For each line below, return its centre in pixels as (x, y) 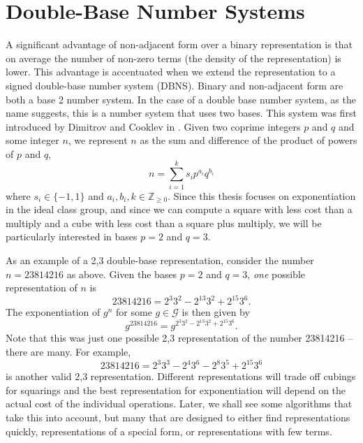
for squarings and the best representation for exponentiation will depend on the (176, 390)
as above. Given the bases (122, 274)
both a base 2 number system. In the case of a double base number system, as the (181, 99)
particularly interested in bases (72, 237)
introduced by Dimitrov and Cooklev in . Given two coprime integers (153, 126)
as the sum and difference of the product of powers (249, 140)
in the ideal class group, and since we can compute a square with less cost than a (179, 209)
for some (134, 312)
